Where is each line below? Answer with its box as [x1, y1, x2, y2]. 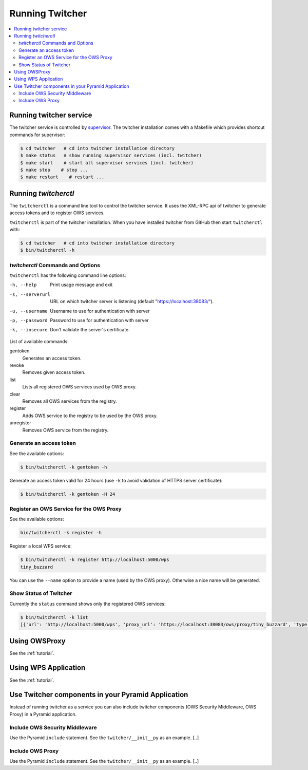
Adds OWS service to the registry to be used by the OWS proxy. [22, 412, 158, 419]
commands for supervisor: [9, 132, 66, 138]
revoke [9, 362, 24, 368]
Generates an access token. [22, 355, 82, 361]
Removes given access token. [22, 369, 86, 375]
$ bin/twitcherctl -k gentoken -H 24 [20, 491, 115, 497]
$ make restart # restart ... [20, 174, 105, 180]
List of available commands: [9, 338, 69, 344]
